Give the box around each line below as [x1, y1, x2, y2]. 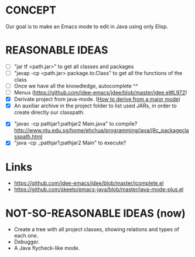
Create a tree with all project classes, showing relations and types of [13, 226, 180, 233]
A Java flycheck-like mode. [13, 245, 80, 252]
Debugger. [13, 238, 40, 245]
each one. [13, 232, 39, 239]
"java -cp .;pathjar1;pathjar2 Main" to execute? [13, 139, 126, 147]
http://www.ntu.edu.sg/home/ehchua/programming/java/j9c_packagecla [13, 127, 189, 134]
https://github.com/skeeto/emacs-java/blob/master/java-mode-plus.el [13, 186, 184, 193]
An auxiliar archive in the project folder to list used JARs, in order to [13, 102, 177, 109]
